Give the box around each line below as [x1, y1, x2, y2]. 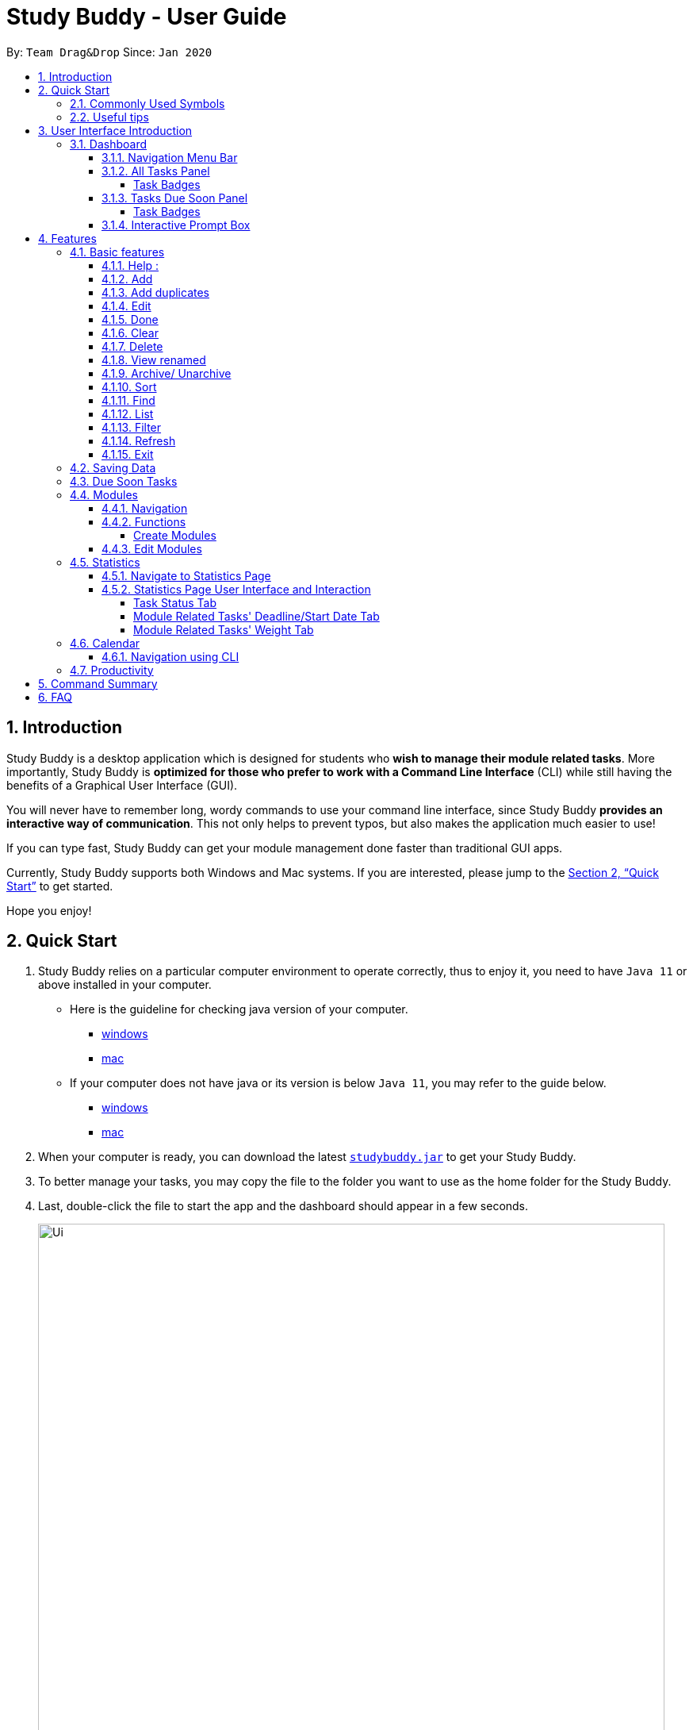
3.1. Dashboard [70, 136, 147, 151]
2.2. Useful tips [70, 110, 149, 124]
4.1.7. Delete [101, 339, 163, 353]
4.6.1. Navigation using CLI [101, 649, 239, 663]
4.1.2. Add [101, 271, 153, 286]
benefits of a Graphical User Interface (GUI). [6, 778, 238, 792]
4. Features [38, 231, 97, 245]
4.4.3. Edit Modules [101, 541, 202, 556]
